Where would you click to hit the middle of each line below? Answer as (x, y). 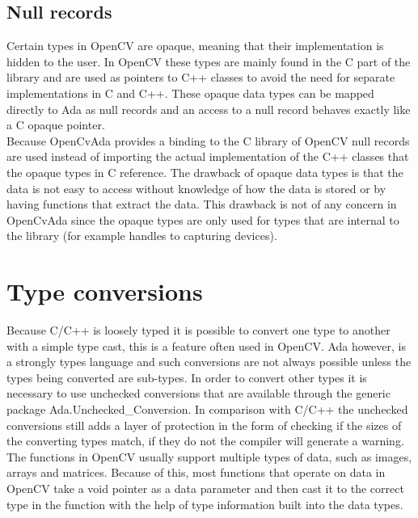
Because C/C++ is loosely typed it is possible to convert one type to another (198, 330)
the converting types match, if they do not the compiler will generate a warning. (205, 441)
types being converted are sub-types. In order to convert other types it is (187, 377)
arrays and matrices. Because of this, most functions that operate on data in (196, 472)
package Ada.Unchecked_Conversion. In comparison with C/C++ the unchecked (207, 409)
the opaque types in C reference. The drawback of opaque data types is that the (205, 172)
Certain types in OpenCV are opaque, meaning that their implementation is (195, 46)
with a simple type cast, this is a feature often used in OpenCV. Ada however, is (207, 345)
